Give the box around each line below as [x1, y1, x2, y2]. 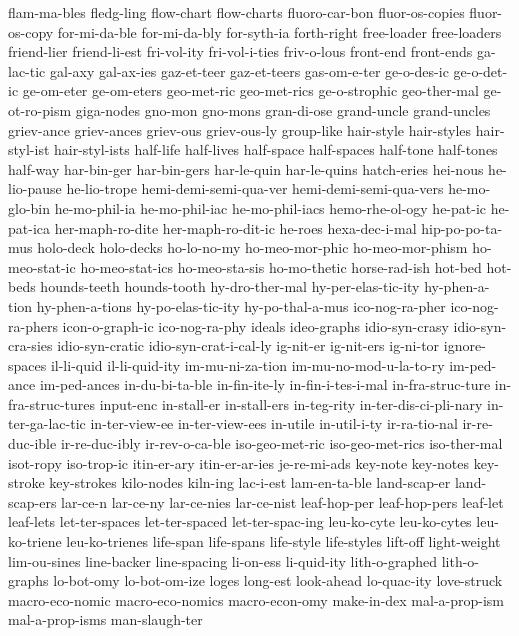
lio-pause [8, 178, 62, 199]
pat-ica [8, 217, 50, 238]
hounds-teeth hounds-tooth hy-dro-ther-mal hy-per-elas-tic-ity [40, 276, 420, 297]
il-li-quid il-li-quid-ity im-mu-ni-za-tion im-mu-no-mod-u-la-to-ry [50, 354, 445, 375]
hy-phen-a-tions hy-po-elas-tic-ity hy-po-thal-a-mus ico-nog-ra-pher [36, 295, 446, 316]
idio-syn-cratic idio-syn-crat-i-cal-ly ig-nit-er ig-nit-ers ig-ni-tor [57, 335, 440, 356]
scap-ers [8, 491, 57, 512]
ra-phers [8, 315, 58, 336]
